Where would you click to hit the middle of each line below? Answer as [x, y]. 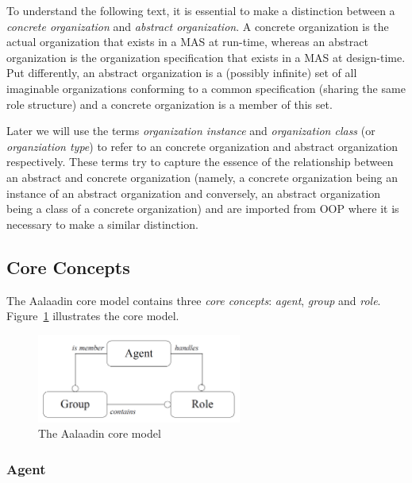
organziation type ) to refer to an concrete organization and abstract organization [202, 146]
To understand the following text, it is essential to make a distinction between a [201, 10]
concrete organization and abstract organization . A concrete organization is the [198, 26]
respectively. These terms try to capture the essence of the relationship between [200, 162]
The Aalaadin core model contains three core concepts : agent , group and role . [194, 300]
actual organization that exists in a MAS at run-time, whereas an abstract [187, 42]
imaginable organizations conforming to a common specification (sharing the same [206, 88]
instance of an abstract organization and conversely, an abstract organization [194, 193]
